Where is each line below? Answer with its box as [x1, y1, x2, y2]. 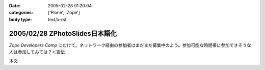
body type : [9, 16, 32, 22]
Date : [9, 3, 21, 8]
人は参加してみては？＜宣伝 [9, 49, 65, 55]
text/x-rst [48, 16, 67, 22]
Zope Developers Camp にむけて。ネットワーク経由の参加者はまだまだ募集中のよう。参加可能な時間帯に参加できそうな [9, 42, 251, 48]
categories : [9, 10, 33, 16]
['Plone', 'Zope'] [48, 10, 80, 16]
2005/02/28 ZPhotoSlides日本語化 [9, 29, 117, 38]
